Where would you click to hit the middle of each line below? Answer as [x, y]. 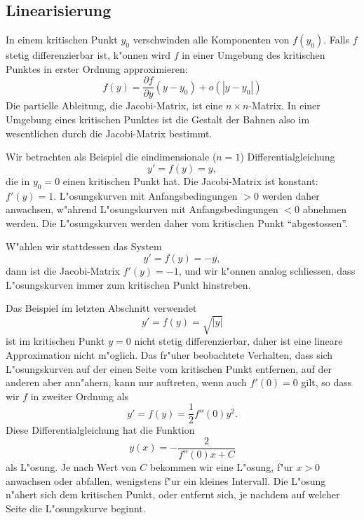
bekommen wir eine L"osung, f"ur [221, 467]
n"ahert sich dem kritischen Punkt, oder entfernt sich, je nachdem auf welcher [173, 494]
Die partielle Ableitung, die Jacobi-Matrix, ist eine [114, 105]
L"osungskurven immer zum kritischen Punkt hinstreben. [128, 284]
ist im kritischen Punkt [55, 341]
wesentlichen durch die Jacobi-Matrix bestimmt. [109, 133]
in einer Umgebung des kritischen [254, 55]
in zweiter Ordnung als [80, 396]
